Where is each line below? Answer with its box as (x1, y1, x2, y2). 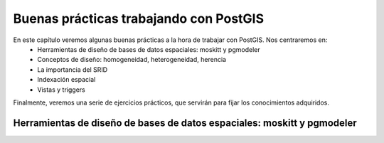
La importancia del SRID (37, 65, 108, 74)
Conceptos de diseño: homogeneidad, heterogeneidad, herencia (37, 55, 227, 64)
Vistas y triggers (37, 85, 85, 94)
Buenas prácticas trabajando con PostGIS (13, 11, 265, 26)
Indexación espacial (37, 75, 96, 84)
